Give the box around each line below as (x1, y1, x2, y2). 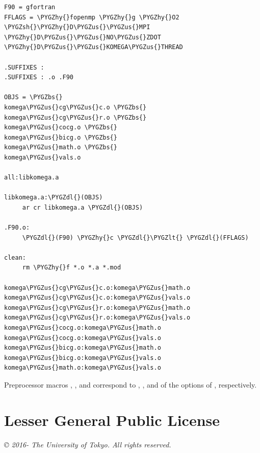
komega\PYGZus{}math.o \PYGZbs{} (4, 144, 117, 151)
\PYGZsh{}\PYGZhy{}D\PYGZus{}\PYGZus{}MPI (4, 24, 150, 31)
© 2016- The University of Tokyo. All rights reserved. (4, 439, 171, 449)
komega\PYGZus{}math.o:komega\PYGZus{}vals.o (4, 364, 161, 372)
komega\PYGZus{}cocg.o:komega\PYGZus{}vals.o (4, 334, 161, 342)
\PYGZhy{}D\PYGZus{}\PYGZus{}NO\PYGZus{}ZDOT (4, 33, 161, 41)
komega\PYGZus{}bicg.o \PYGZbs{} (4, 133, 117, 141)
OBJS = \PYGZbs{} (4, 94, 63, 101)
